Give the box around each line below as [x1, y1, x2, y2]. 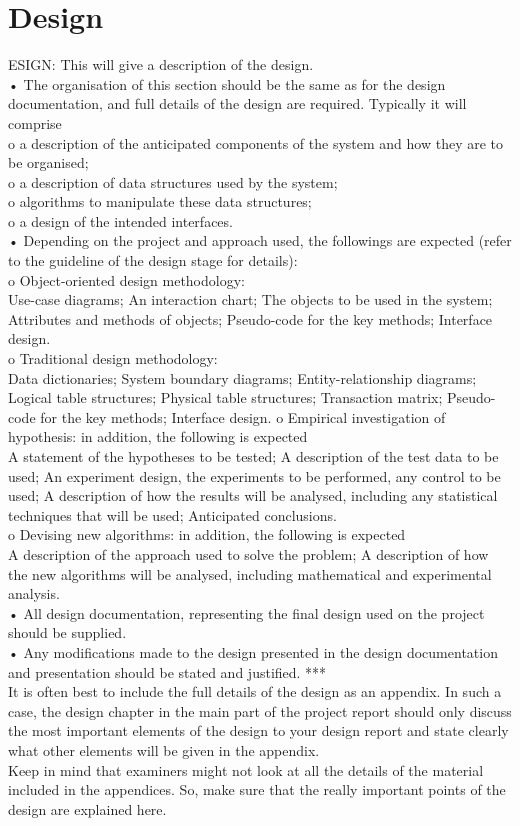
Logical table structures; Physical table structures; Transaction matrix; [8, 387, 443, 408]
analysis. [8, 583, 60, 604]
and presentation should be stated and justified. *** [8, 661, 327, 682]
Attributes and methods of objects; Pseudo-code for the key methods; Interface [8, 308, 493, 329]
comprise [8, 112, 62, 133]
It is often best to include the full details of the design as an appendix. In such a [8, 681, 502, 702]
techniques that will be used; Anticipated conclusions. [8, 504, 337, 525]
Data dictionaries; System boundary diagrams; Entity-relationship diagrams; [8, 367, 477, 388]
